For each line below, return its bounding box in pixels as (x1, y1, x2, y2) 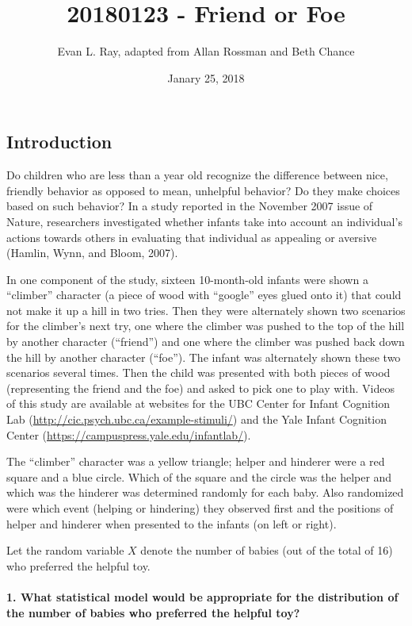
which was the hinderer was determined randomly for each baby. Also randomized (6, 484, 404, 501)
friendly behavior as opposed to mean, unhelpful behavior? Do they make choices (6, 182, 400, 198)
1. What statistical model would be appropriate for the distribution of (6, 588, 399, 605)
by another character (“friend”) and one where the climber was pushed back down (6, 333, 405, 350)
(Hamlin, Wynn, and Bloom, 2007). (6, 244, 178, 261)
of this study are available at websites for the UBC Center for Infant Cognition (6, 395, 391, 412)
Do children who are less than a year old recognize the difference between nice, (6, 167, 388, 183)
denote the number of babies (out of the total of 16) (140, 542, 393, 559)
